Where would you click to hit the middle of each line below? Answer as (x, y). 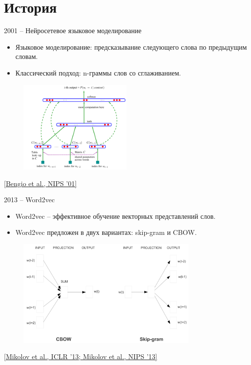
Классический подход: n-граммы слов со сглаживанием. (98, 72)
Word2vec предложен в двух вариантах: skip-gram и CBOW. (106, 232)
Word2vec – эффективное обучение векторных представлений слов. (116, 216)
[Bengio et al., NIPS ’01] (40, 183)
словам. (27, 56)
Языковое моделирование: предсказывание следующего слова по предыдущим (131, 47)
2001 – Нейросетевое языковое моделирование (73, 30)
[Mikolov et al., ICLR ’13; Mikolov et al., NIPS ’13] (81, 356)
